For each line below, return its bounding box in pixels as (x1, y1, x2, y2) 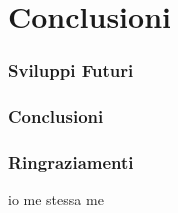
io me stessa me (8, 189, 104, 210)
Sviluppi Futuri (8, 58, 134, 83)
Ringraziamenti (8, 149, 134, 174)
